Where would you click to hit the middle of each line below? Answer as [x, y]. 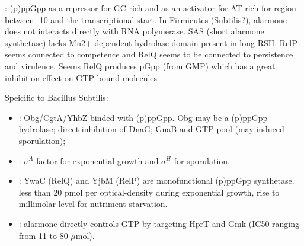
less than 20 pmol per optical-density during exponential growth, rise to [149, 192]
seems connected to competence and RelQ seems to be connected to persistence [149, 54]
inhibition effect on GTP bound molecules [81, 77]
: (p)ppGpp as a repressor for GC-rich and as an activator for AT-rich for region [151, 8]
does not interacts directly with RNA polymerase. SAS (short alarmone [135, 31]
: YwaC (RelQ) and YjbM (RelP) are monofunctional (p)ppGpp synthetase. [156, 180]
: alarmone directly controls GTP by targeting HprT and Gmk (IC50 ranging [159, 223]
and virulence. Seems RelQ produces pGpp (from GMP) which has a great [140, 66]
